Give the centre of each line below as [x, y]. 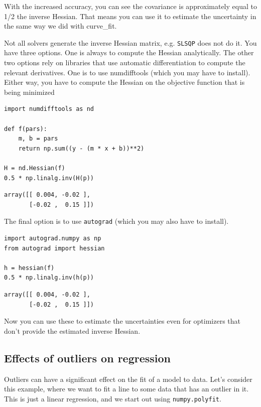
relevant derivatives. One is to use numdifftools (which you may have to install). [127, 72]
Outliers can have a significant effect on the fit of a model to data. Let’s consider [128, 379]
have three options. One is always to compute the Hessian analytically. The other [129, 52]
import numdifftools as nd [49, 109]
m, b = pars [38, 139]
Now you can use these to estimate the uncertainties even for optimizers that [122, 321]
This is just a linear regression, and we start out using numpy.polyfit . [113, 398]
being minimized [29, 92]
